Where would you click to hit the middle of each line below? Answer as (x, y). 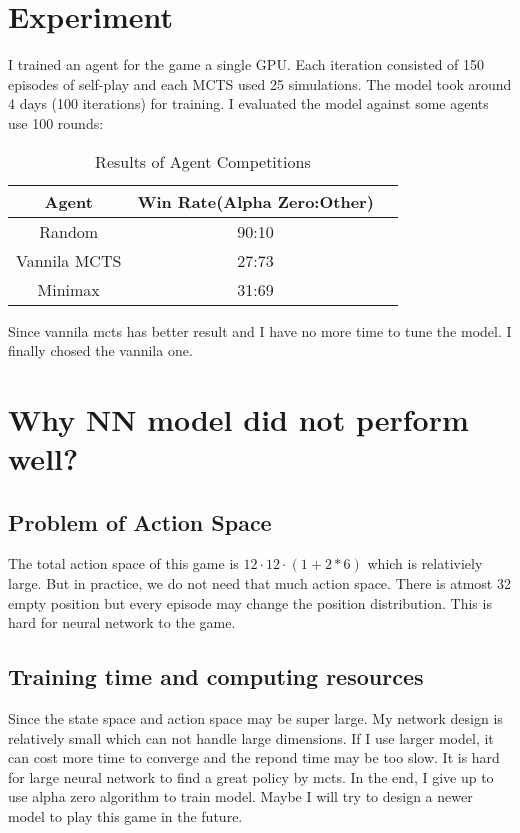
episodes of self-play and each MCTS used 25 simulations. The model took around (260, 83)
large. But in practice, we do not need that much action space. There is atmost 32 (259, 583)
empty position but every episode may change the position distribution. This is (250, 602)
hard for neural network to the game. (122, 622)
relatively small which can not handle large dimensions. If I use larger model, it (251, 737)
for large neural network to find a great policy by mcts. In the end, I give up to (251, 776)
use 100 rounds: (56, 122)
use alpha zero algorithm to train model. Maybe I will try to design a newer (240, 796)
